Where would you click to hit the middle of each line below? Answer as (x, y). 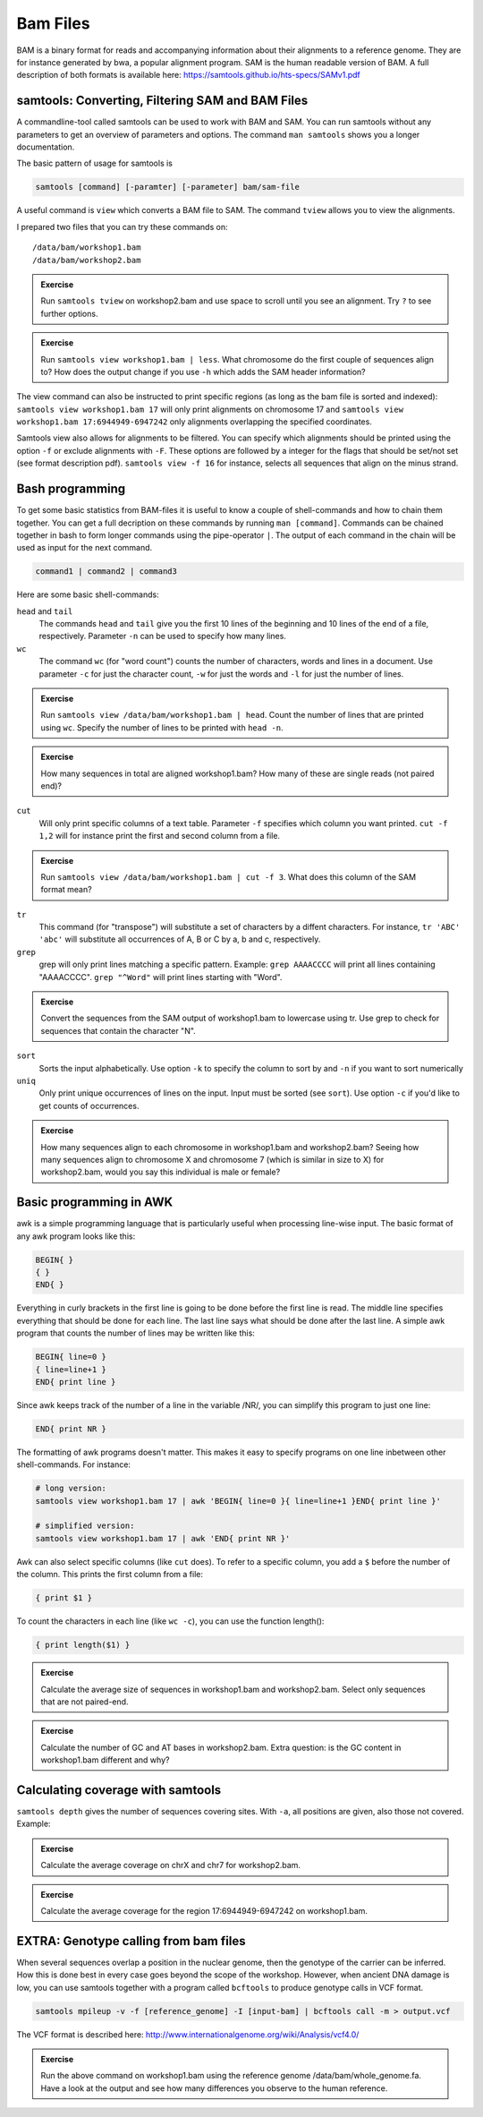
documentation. (46, 147)
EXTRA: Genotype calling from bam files (131, 1941)
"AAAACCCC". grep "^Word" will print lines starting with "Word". (161, 977)
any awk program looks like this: (76, 1236)
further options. (69, 313)
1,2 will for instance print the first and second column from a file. (160, 836)
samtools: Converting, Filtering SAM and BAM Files (162, 101)
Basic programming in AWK (95, 1203)
